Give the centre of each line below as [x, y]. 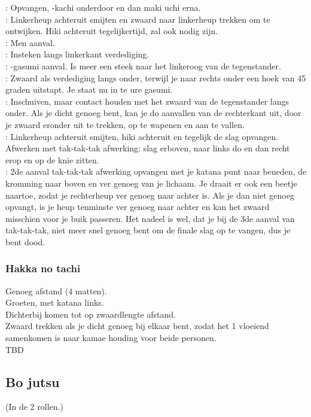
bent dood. [25, 241]
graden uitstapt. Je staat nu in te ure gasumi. [89, 89]
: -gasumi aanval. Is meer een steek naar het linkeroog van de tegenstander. [143, 66]
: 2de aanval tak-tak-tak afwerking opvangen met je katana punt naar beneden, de [156, 171]
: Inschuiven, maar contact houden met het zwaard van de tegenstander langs [147, 101]
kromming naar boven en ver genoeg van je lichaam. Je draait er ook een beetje [151, 183]
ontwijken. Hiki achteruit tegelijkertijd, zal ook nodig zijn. [112, 31]
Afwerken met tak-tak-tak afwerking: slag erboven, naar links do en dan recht [148, 148]
